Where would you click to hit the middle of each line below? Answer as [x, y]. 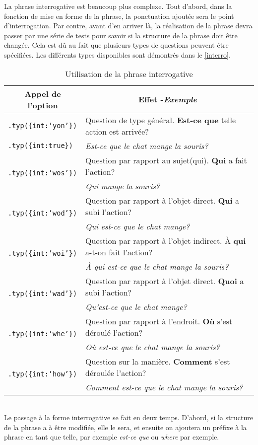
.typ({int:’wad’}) [43, 294]
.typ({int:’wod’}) [43, 213]
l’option [43, 105]
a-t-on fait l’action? [119, 252]
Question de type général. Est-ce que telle [161, 120]
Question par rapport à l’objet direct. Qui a [162, 200]
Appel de [43, 93]
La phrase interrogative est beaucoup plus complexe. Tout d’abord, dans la [118, 6]
